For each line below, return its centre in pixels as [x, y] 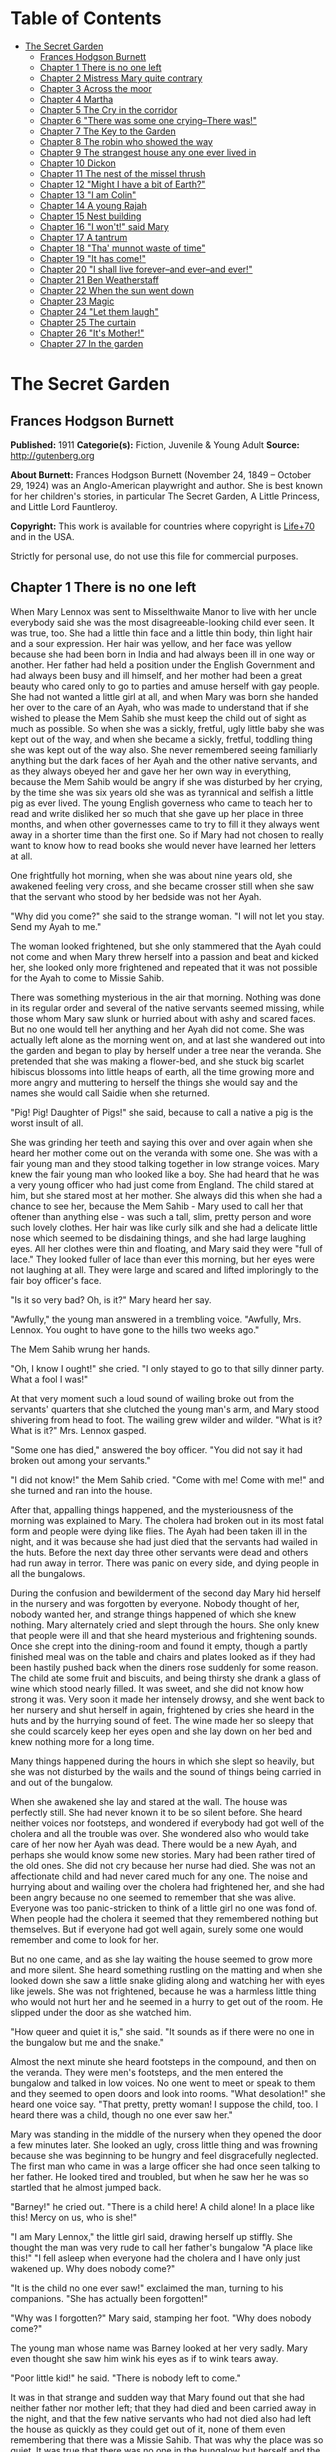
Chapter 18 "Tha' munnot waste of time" [122, 248]
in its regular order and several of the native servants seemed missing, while [167, 1008]
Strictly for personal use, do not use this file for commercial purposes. [154, 556]
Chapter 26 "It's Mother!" [92, 333]
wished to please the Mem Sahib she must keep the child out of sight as [158, 718]
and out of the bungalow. [61, 1782]
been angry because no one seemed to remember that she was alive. [153, 1897]
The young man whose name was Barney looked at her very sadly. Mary [159, 2348]
